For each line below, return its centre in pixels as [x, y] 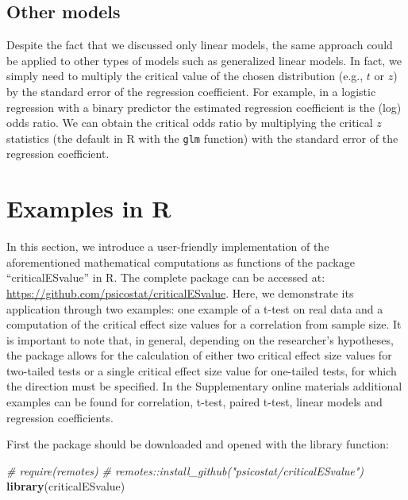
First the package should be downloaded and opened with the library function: [198, 444]
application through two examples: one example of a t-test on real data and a [195, 308]
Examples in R [89, 208]
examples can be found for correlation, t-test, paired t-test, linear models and [194, 402]
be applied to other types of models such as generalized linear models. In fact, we [204, 60]
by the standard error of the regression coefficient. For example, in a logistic [191, 91]
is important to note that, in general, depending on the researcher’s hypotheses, [200, 339]
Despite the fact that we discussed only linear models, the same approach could [200, 45]
